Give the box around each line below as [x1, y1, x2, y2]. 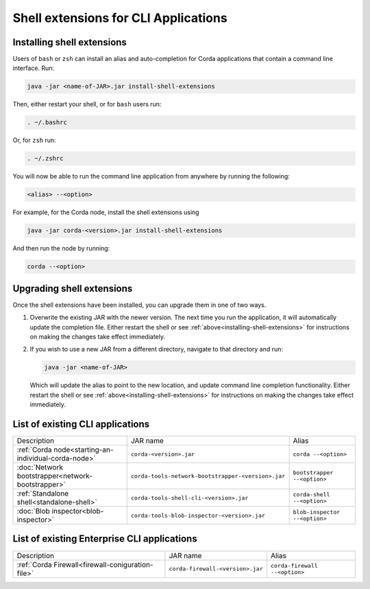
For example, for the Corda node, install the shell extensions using [12, 208, 199, 216]
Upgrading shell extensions [12, 282, 133, 294]
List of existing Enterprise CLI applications [12, 533, 198, 545]
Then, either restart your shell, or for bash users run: [12, 100, 162, 108]
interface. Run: [12, 64, 55, 72]
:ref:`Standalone [16, 489, 69, 498]
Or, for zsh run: [12, 136, 56, 144]
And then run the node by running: [12, 244, 110, 253]
